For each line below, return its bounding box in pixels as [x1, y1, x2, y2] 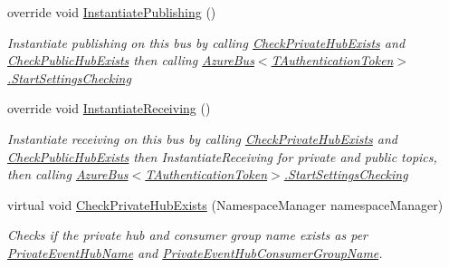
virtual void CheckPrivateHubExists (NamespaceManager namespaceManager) [7, 195, 444, 214]
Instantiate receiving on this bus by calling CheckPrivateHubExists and [7, 129, 398, 148]
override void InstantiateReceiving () [7, 99, 211, 118]
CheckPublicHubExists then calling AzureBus [7, 51, 254, 70]
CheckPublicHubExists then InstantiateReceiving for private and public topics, [7, 147, 437, 166]
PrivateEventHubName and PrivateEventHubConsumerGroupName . [7, 243, 383, 262]
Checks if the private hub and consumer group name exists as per [7, 225, 368, 244]
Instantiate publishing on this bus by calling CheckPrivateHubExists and [7, 33, 406, 52]
